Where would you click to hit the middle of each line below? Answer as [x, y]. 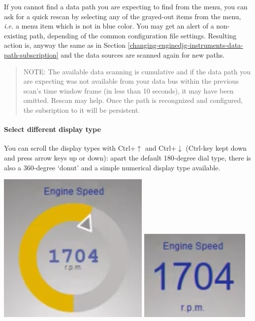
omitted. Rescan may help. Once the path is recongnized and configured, [133, 100]
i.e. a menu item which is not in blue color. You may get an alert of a [109, 26]
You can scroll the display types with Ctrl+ [70, 148]
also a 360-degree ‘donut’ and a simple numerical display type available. [112, 167]
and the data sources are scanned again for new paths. [143, 54]
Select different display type [52, 129]
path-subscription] [31, 54]
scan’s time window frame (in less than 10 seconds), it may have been [128, 90]
